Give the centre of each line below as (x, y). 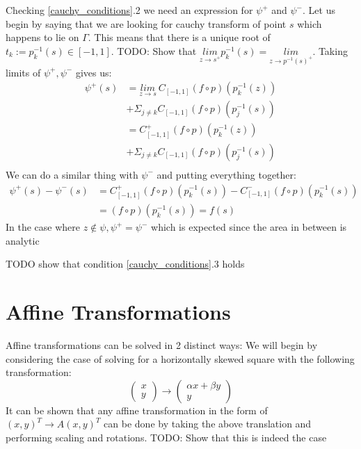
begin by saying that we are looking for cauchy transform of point (146, 23)
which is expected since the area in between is (249, 227)
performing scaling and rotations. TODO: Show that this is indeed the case (166, 437)
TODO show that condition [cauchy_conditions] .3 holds (125, 264)
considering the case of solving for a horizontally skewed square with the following (180, 358)
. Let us (319, 10)
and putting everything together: (226, 174)
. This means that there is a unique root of (179, 37)
